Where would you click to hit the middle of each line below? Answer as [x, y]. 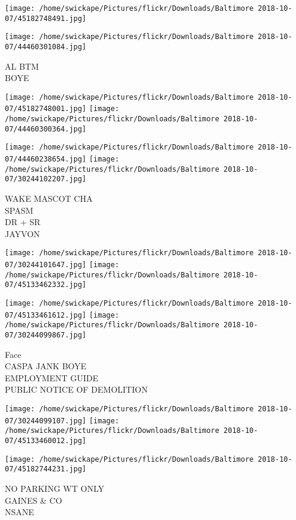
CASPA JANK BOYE [46, 366]
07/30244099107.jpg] [46, 421]
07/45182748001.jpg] [46, 109]
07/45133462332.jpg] [46, 285]
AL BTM [22, 66]
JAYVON [22, 233]
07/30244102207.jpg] [46, 179]
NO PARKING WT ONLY [55, 488]
